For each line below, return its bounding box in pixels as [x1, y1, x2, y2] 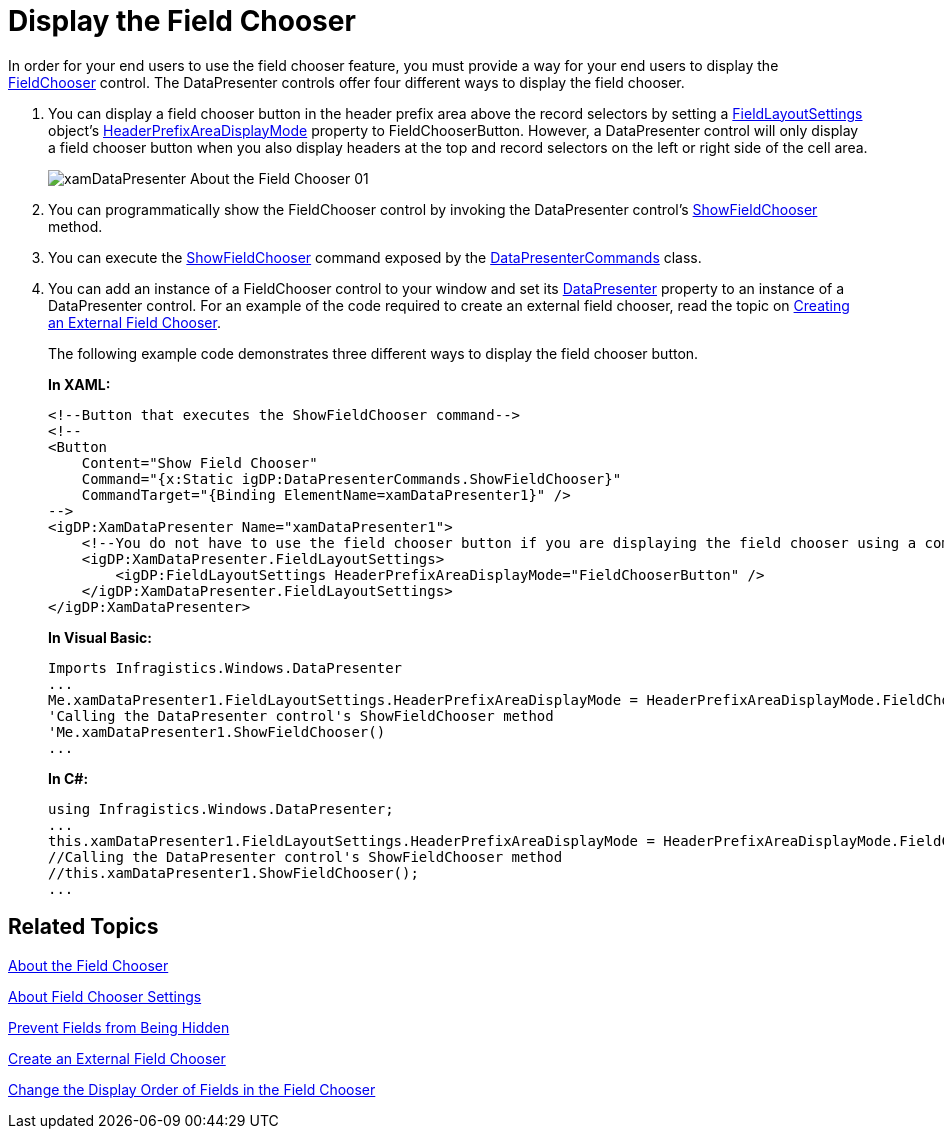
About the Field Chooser [8, 956, 169, 974]
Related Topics [8, 914, 159, 940]
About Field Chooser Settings [8, 987, 202, 1005]
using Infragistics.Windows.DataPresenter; [48, 800, 394, 817]
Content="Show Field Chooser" [81, 454, 318, 471]
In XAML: [48, 375, 111, 393]
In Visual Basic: [48, 628, 152, 646]
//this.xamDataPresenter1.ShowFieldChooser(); [48, 864, 419, 881]
